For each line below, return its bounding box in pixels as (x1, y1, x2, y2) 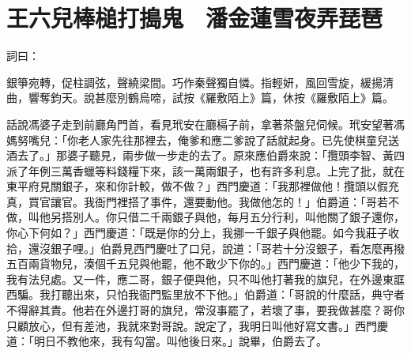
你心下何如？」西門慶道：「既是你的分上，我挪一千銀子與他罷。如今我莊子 (6, 224, 388, 241)
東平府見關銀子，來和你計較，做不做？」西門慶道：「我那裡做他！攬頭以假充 (6, 178, 399, 194)
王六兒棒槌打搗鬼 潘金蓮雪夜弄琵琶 (6, 2, 383, 34)
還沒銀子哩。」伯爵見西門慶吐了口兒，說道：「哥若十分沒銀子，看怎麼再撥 (28, 239, 405, 256)
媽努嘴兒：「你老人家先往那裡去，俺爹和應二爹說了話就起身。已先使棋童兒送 (6, 131, 399, 148)
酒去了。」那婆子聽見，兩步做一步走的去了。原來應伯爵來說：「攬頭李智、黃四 (6, 147, 405, 164)
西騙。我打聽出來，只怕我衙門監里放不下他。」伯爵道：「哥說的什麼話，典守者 (6, 286, 405, 303)
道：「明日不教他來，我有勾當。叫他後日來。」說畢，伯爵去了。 (6, 333, 327, 349)
